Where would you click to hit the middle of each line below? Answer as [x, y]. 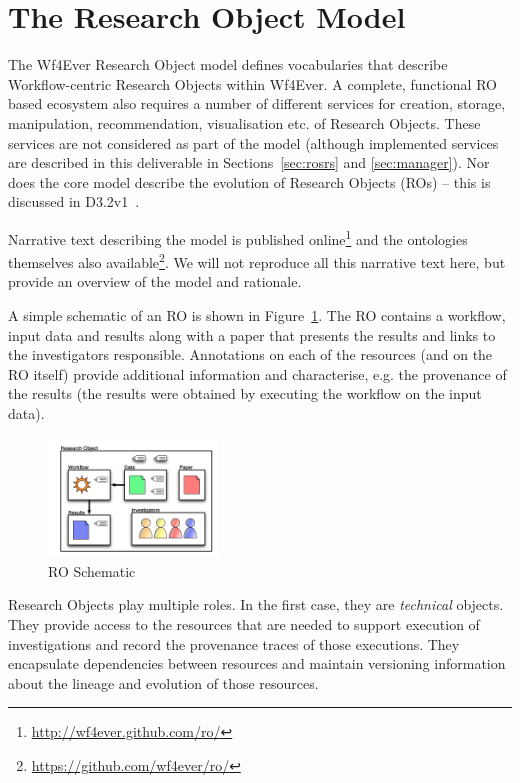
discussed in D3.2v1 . [74, 201]
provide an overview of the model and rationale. [155, 281]
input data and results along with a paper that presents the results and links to [252, 334]
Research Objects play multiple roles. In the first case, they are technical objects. [256, 604]
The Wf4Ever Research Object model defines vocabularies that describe [228, 64]
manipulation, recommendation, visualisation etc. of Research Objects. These [244, 122]
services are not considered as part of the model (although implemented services [253, 142]
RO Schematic [92, 570]
